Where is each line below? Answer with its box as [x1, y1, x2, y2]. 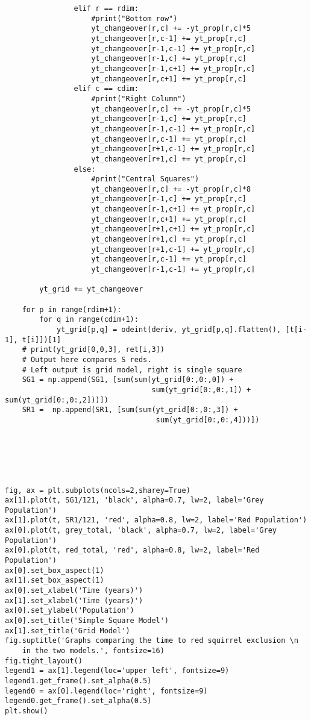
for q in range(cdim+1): [39, 315, 139, 324]
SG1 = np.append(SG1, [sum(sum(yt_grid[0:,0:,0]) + [22, 375, 234, 384]
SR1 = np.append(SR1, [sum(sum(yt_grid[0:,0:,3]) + [22, 405, 238, 415]
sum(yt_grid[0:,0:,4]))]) [155, 415, 260, 424]
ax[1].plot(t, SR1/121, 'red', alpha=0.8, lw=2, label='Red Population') [5, 516, 307, 525]
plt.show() [5, 706, 48, 715]
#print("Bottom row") [91, 14, 178, 23]
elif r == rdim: [74, 4, 139, 13]
